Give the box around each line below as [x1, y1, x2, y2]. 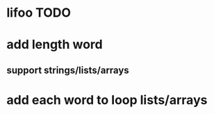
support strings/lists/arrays [6, 64, 129, 76]
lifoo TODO [6, 5, 71, 21]
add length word [6, 37, 103, 53]
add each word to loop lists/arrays [6, 92, 208, 108]
